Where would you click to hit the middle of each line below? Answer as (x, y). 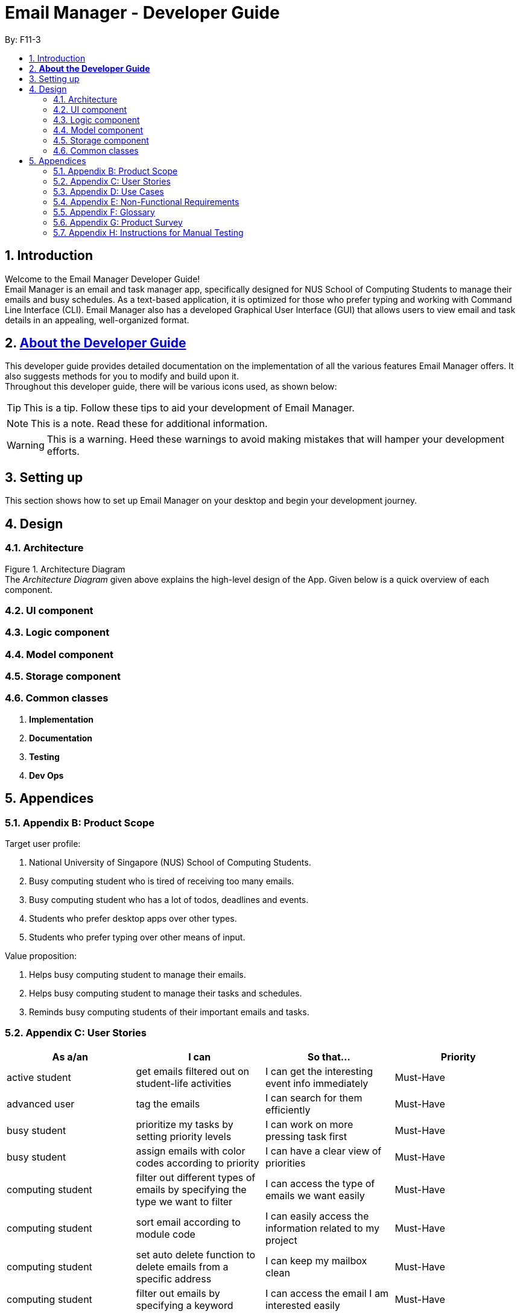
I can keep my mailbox (316, 1260)
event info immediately (317, 1083)
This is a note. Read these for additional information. (149, 424)
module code (166, 1234)
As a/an (70, 1057)
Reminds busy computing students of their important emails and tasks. (169, 1012)
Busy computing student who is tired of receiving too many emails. (162, 881)
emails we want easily (315, 1195)
